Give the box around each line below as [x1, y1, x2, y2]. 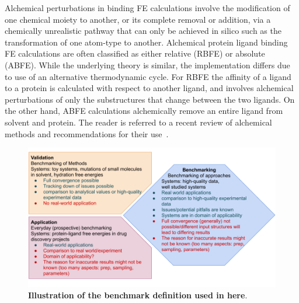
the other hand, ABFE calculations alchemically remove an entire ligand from [5, 105, 283, 117]
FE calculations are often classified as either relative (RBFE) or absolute [5, 47, 265, 60]
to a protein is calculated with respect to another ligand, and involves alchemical [5, 82, 294, 94]
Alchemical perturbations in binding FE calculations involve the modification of [5, 2, 290, 13]
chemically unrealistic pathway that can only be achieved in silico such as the [5, 25, 281, 37]
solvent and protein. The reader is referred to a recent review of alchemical [5, 116, 272, 128]
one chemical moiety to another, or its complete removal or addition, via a [5, 13, 271, 25]
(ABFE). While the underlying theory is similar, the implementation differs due [5, 58, 290, 71]
